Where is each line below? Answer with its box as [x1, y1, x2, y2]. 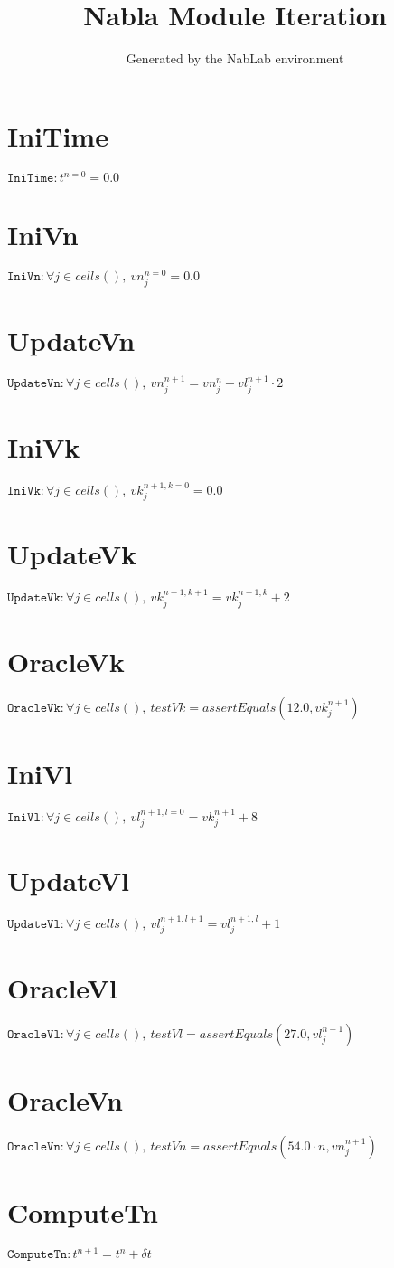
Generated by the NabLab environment [126, 49, 344, 68]
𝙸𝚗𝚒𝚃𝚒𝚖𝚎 [7, 172, 54, 185]
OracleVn [7, 1081, 123, 1118]
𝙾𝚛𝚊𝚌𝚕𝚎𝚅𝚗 [7, 1140, 61, 1153]
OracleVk [7, 642, 125, 679]
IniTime [7, 117, 108, 154]
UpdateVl [7, 862, 129, 899]
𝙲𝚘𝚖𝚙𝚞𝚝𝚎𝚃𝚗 [7, 1248, 68, 1262]
